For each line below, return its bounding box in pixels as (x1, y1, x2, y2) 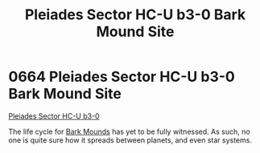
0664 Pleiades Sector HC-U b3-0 (8, 68, 235, 86)
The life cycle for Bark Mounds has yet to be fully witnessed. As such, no (8, 127, 251, 136)
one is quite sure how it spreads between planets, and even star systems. (8, 135, 252, 145)
